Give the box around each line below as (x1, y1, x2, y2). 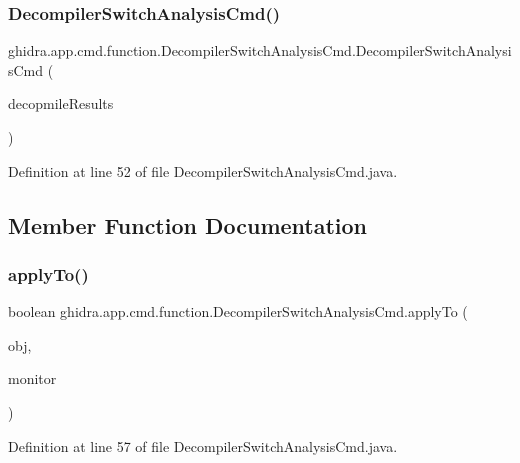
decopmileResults (8, 93, 114, 114)
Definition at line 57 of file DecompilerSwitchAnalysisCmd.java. (8, 435, 398, 456)
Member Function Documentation (8, 209, 368, 240)
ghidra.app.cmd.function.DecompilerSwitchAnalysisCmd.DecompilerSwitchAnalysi (8, 40, 512, 61)
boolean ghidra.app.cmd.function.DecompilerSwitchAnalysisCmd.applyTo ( (8, 301, 468, 322)
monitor (8, 368, 57, 389)
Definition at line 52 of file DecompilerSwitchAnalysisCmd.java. (8, 160, 398, 181)
